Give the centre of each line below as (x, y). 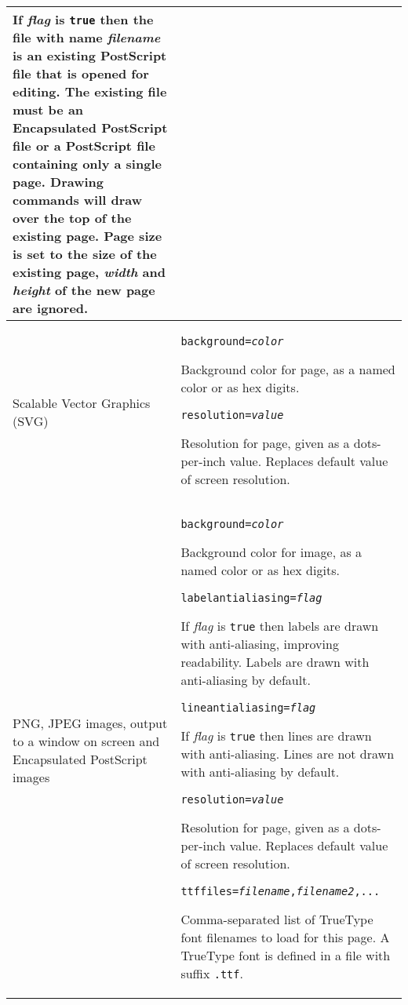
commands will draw (78, 200)
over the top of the (72, 218)
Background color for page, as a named (288, 369)
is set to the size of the (85, 254)
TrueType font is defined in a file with (286, 955)
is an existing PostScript (90, 55)
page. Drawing (58, 182)
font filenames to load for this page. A (285, 937)
